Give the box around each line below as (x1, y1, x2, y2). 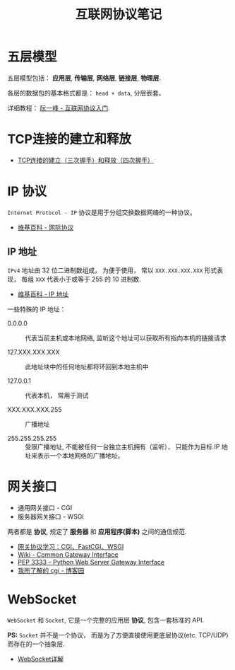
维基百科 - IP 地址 (17, 289, 69, 298)
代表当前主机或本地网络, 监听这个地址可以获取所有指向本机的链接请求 (25, 333, 227, 342)
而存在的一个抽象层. (7, 640, 66, 648)
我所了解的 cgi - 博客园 (17, 566, 85, 574)
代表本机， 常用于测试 (25, 391, 89, 400)
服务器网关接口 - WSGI (17, 512, 85, 521)
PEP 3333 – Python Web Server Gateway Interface (17, 558, 165, 566)
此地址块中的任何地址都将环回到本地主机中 (25, 362, 149, 371)
